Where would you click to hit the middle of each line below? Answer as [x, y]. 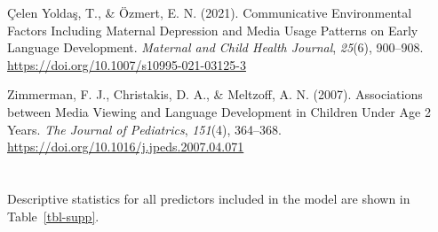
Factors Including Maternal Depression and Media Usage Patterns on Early [213, 30]
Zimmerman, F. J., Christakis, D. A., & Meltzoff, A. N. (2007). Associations [215, 94]
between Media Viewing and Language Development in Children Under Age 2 [219, 111]
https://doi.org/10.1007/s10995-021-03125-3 [127, 64]
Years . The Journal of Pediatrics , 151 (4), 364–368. [144, 129]
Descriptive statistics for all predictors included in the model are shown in [209, 198]
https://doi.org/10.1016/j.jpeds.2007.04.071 [126, 147]
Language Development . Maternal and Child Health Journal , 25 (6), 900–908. [215, 47]
